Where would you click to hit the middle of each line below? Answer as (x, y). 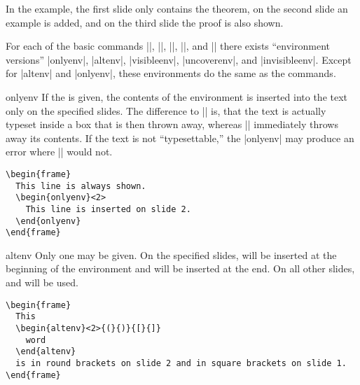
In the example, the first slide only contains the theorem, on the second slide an (177, 8)
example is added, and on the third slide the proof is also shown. (145, 22)
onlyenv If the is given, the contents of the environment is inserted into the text (177, 96)
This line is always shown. (81, 186)
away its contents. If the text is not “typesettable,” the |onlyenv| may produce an (180, 138)
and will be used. (42, 282)
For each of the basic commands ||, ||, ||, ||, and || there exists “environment (168, 46)
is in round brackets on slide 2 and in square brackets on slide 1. (181, 363)
